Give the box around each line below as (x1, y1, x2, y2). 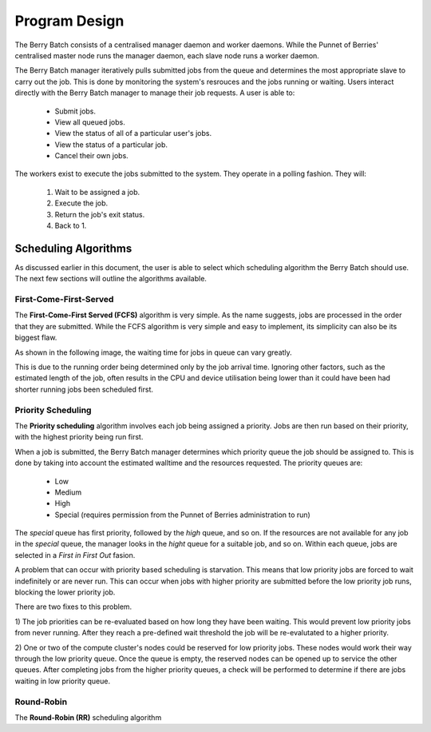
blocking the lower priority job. (14, 587, 116, 597)
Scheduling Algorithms (14, 241, 132, 255)
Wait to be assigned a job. (54, 187, 140, 197)
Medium (54, 487, 82, 497)
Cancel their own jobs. (54, 151, 129, 161)
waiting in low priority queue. (14, 676, 111, 686)
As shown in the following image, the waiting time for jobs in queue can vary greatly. (14, 348, 293, 357)
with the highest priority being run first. (14, 432, 144, 442)
